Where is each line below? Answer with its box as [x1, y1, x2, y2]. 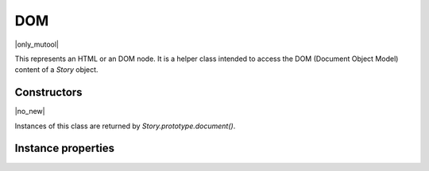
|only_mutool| [14, 40, 60, 49]
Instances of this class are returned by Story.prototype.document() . [14, 121, 236, 131]
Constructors [14, 85, 83, 99]
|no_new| [14, 107, 45, 116]
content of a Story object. [14, 65, 99, 74]
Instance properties [14, 142, 115, 155]
